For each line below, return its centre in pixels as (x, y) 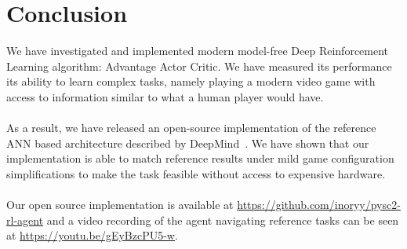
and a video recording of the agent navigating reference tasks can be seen (223, 220)
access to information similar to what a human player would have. (165, 96)
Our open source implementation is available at (120, 205)
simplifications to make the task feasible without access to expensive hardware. (196, 173)
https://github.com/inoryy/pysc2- (319, 205)
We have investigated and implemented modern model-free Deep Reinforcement (198, 51)
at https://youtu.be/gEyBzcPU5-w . (92, 235)
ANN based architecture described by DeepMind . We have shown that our (188, 143)
